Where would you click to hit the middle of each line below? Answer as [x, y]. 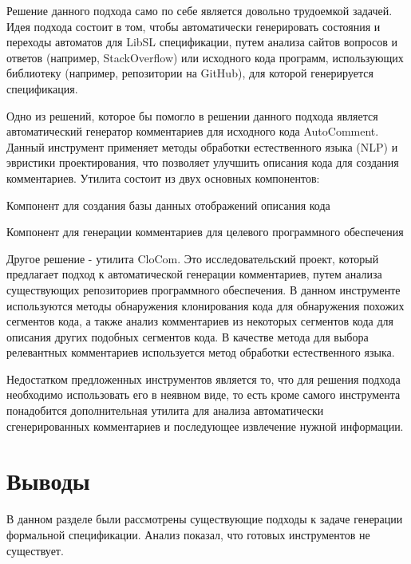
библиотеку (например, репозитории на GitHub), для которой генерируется [190, 73]
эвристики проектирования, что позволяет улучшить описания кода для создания [203, 162]
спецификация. [42, 88]
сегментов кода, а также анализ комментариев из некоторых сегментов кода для [200, 321]
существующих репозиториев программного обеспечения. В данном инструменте [204, 289]
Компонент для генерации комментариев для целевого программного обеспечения [205, 232]
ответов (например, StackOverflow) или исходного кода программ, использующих [205, 57]
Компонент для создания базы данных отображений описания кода [168, 205]
